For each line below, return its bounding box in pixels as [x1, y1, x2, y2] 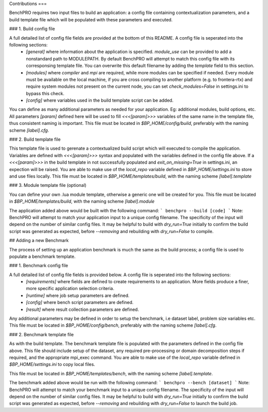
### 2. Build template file [9, 136, 61, 142]
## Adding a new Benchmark [9, 237, 69, 243]
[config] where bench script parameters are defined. [26, 299, 134, 305]
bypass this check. [26, 90, 65, 96]
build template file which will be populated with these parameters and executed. [9, 16, 173, 22]
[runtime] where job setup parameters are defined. [26, 293, 130, 298]
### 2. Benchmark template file [9, 331, 74, 337]
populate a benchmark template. [9, 253, 76, 259]
